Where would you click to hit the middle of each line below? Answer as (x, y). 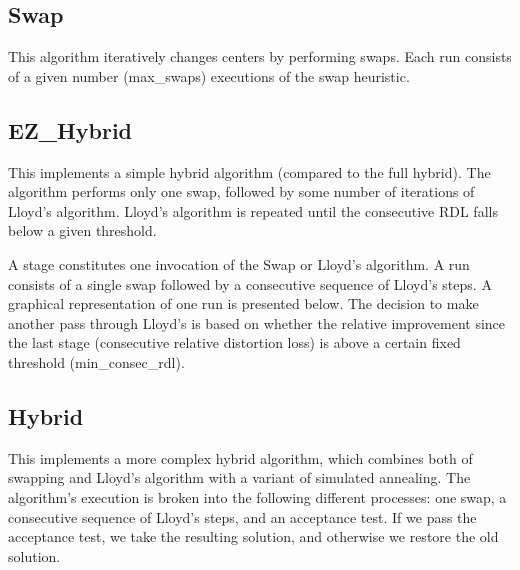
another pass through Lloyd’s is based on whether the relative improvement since (257, 322)
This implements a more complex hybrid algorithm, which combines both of (240, 457)
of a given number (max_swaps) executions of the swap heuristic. (209, 75)
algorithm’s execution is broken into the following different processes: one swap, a (257, 496)
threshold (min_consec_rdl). (96, 361)
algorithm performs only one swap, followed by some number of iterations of (241, 191)
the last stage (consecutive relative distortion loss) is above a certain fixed (234, 342)
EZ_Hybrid (70, 129)
